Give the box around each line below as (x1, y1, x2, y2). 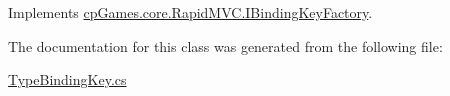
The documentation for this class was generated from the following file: (8, 35, 443, 56)
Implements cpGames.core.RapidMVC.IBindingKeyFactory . (8, 2, 373, 22)
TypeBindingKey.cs (8, 69, 127, 90)
